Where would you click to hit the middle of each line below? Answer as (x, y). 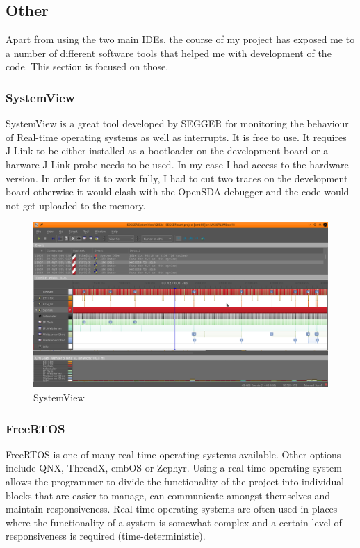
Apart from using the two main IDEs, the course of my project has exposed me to (180, 39)
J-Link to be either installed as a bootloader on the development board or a (167, 151)
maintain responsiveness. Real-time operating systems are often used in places (172, 509)
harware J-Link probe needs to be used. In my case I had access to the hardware (177, 164)
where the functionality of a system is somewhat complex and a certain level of (174, 522)
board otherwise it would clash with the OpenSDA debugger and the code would (178, 192)
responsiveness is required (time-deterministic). (106, 536)
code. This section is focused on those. (87, 66)
